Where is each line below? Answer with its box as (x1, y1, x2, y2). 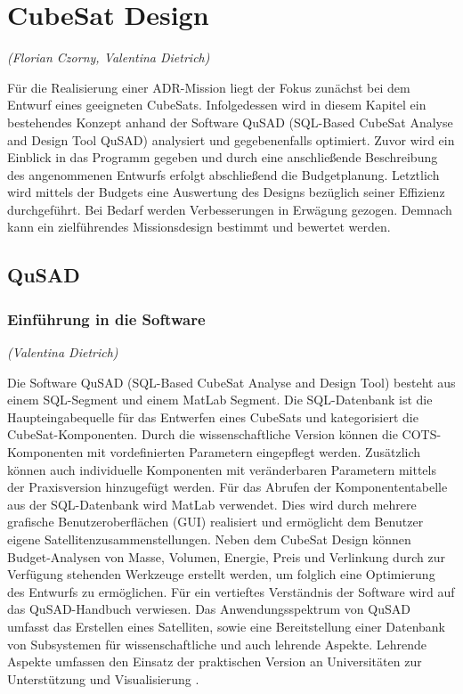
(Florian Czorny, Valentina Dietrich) (7, 48, 210, 67)
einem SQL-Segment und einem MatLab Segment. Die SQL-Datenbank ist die (7, 390, 433, 409)
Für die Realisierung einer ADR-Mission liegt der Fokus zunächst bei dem (7, 78, 410, 96)
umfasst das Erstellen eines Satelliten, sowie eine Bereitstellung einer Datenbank (7, 616, 445, 635)
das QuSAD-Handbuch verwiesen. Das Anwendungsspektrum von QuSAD (7, 600, 410, 618)
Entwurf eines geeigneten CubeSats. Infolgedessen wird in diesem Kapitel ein (7, 95, 426, 114)
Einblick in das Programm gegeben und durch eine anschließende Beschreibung (7, 148, 438, 167)
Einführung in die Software (7, 307, 206, 330)
